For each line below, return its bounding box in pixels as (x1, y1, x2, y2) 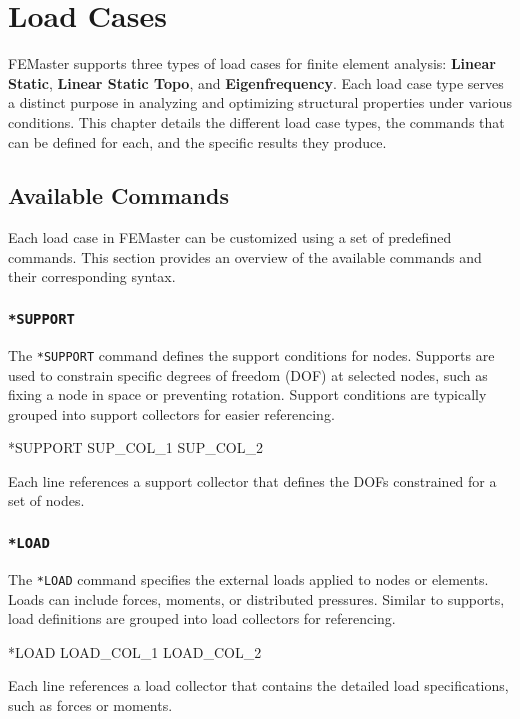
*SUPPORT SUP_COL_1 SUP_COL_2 (8, 437, 263, 458)
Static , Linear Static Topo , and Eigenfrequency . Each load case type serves (8, 72, 504, 93)
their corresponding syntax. (8, 266, 176, 287)
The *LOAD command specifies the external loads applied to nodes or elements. (8, 568, 489, 589)
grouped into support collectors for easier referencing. (8, 403, 335, 424)
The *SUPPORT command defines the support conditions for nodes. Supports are (8, 344, 495, 365)
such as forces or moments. (8, 694, 173, 715)
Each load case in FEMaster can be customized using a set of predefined (8, 227, 452, 248)
